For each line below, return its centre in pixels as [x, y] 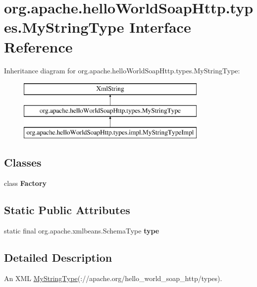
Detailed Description [58, 258]
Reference [38, 46]
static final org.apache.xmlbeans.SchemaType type [82, 231]
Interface [160, 27]
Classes [23, 162]
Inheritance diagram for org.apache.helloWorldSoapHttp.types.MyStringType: [122, 70]
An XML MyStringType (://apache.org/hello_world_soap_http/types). [113, 278]
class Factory [26, 183]
